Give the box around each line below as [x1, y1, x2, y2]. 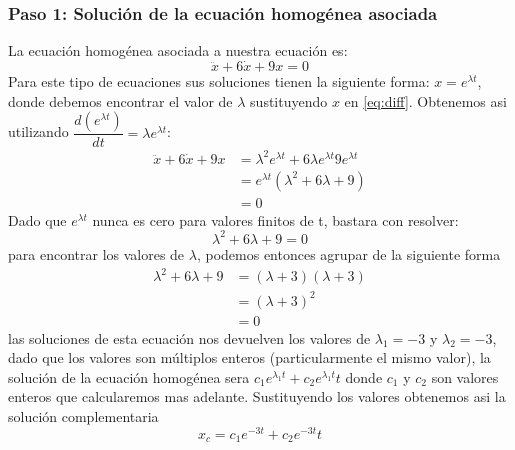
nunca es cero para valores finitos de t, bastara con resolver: [92, 209, 459, 230]
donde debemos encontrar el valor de [8, 90, 233, 111]
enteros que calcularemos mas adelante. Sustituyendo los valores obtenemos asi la [8, 386, 506, 407]
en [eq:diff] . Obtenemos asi [344, 90, 507, 111]
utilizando [8, 121, 69, 142]
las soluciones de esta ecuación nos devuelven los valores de [8, 327, 371, 348]
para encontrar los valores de [8, 243, 185, 264]
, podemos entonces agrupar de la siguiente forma [196, 243, 501, 264]
